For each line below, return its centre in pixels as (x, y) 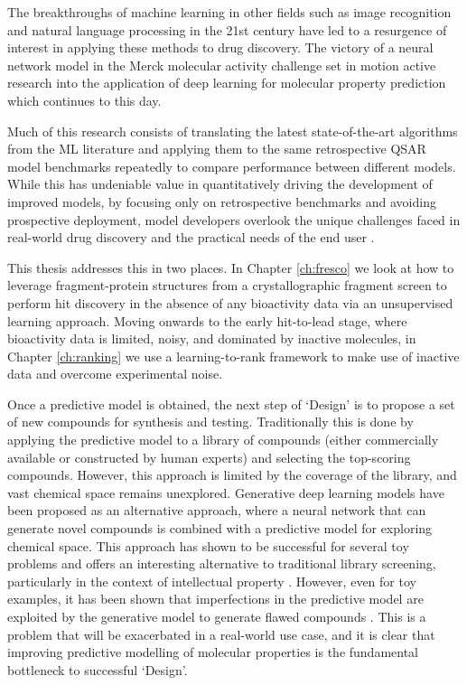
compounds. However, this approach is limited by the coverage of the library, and (232, 475)
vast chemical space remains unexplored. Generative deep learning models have (226, 492)
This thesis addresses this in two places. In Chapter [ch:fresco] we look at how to (231, 267)
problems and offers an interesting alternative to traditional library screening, (222, 563)
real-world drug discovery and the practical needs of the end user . (191, 237)
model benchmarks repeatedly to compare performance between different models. (232, 166)
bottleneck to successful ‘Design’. (98, 669)
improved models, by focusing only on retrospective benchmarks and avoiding (222, 201)
